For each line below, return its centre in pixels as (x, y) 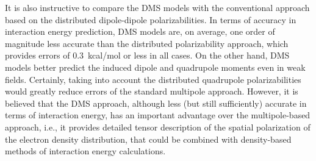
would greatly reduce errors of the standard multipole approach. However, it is (152, 91)
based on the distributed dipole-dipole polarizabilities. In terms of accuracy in (151, 19)
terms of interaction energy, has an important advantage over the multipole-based (158, 115)
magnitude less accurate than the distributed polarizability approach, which (147, 43)
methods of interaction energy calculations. (85, 151)
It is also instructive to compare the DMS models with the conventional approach (157, 7)
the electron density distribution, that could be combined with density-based (148, 139)
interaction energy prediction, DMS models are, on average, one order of (140, 31)
